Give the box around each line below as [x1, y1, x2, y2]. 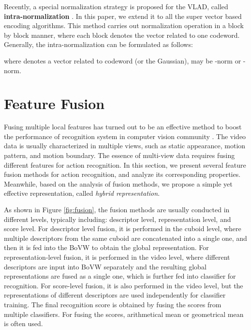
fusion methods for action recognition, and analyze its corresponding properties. [4, 169, 241, 179]
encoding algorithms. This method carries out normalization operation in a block [4, 20, 244, 31]
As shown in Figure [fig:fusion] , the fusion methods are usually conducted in [4, 204, 230, 215]
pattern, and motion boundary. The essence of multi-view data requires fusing [4, 150, 235, 160]
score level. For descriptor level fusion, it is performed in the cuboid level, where [4, 223, 241, 234]
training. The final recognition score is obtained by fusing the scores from [4, 299, 221, 309]
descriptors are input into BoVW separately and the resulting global [4, 261, 207, 271]
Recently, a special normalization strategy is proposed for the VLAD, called [4, 1, 228, 11]
